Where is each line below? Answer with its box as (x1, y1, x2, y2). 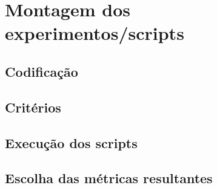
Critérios (5, 97, 61, 116)
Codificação (5, 62, 78, 80)
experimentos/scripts (5, 21, 184, 45)
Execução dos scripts (5, 133, 138, 152)
